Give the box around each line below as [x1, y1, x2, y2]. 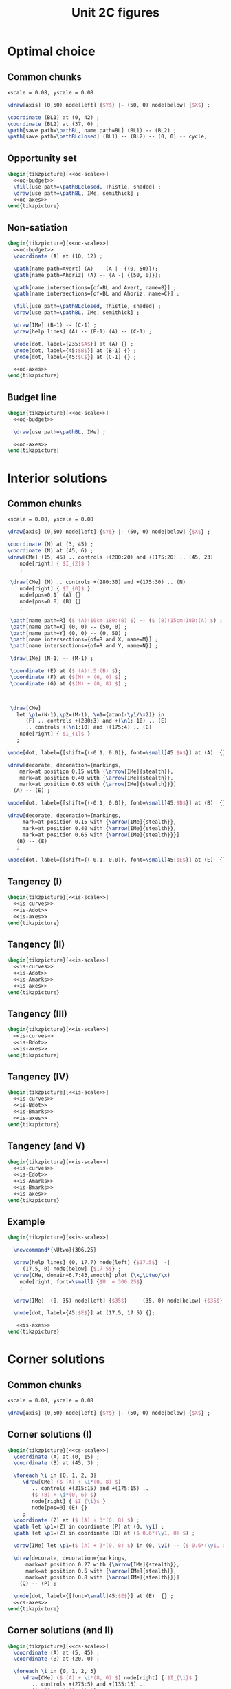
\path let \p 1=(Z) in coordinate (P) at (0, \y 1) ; [13, 1524, 165, 1531]
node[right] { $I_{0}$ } [19, 586, 91, 592]
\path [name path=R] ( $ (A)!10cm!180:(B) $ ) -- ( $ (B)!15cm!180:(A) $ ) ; [10, 616, 223, 624]
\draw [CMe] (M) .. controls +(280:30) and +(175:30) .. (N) [10, 579, 186, 586]
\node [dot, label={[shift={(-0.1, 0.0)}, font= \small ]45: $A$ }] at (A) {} [7, 749, 226, 756]
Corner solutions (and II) [7, 1624, 114, 1637]
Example [7, 1216, 45, 1227]
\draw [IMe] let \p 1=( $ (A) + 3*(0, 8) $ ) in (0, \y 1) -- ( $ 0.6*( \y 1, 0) [13, 1542, 229, 1549]
